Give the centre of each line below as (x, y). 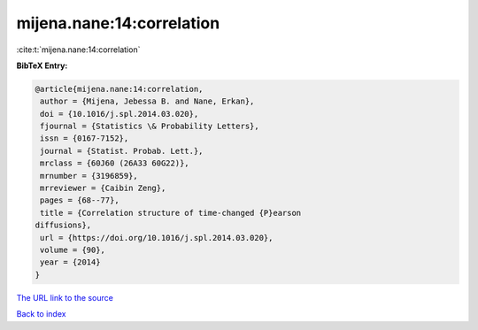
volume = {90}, (73, 250)
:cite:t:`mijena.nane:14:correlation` (78, 50)
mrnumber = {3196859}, (89, 176)
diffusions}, (63, 225)
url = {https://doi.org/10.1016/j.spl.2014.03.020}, (157, 238)
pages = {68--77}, (80, 200)
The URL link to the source (65, 297)
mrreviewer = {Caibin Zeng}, (103, 188)
